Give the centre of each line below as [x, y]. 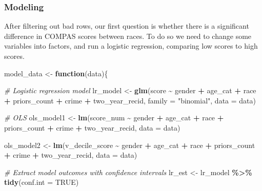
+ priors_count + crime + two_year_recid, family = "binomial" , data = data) [130, 100]
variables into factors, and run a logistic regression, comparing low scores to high [131, 46]
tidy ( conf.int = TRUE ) [42, 182]
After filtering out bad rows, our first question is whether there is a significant [127, 26]
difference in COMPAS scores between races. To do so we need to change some [128, 36]
